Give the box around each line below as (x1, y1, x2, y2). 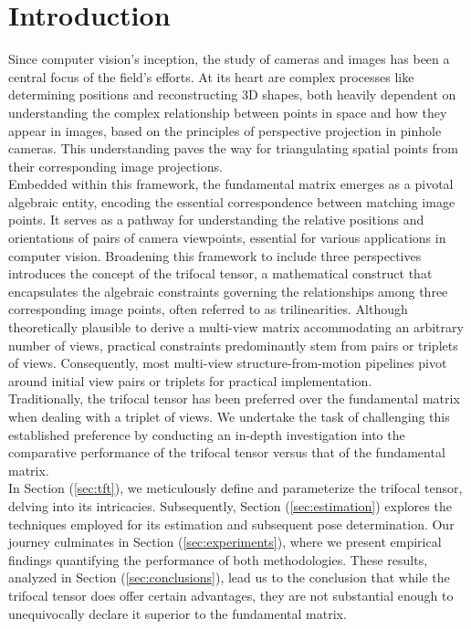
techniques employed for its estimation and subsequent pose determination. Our (8, 514, 455, 533)
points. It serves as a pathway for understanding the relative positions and (8, 210, 424, 229)
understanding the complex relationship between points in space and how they (8, 102, 447, 121)
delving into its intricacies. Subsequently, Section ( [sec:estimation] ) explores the (8, 496, 452, 515)
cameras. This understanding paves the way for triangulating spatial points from (8, 139, 459, 158)
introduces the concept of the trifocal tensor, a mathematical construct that (8, 264, 433, 283)
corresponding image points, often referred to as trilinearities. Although (8, 299, 408, 319)
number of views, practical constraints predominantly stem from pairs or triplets (8, 335, 458, 354)
